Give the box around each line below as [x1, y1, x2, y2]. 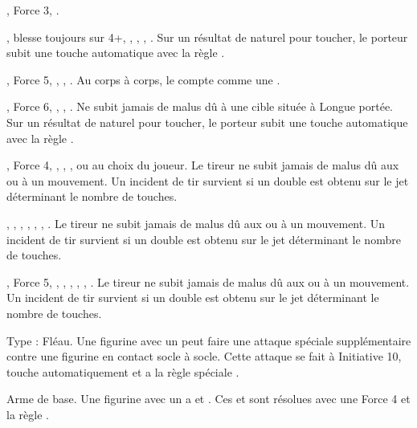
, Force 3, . [6, 2, 59, 18]
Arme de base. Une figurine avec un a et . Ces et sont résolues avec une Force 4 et [6, 390, 411, 407]
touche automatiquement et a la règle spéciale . [6, 363, 239, 380]
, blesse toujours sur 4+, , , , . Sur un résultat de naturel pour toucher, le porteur [6, 28, 408, 45]
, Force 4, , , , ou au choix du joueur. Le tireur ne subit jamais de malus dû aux [6, 157, 399, 173]
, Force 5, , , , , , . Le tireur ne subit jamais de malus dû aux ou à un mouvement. [6, 273, 410, 290]
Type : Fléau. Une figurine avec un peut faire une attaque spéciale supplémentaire [6, 332, 411, 349]
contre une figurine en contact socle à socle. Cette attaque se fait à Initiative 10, [6, 348, 402, 365]
